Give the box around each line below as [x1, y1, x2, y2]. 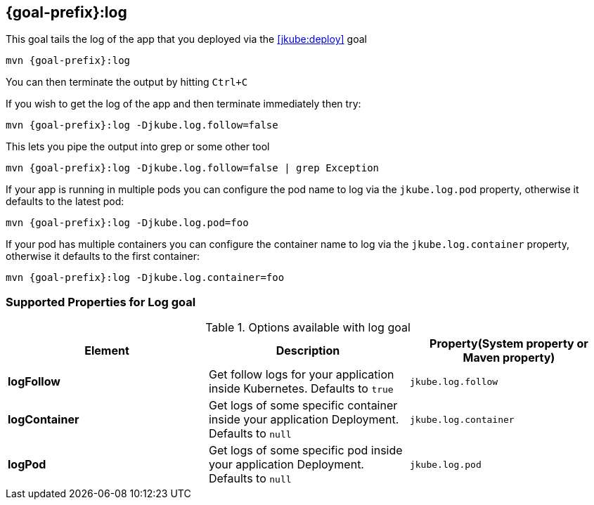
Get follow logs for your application [208, 367, 394, 382]
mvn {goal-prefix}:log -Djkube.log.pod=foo [6, 217, 249, 229]
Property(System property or [430, 336, 588, 351]
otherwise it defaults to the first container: [6, 250, 200, 263]
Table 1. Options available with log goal [205, 320, 411, 335]
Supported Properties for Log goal [6, 294, 196, 309]
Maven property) [463, 350, 555, 365]
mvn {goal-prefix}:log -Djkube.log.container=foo [6, 272, 285, 284]
